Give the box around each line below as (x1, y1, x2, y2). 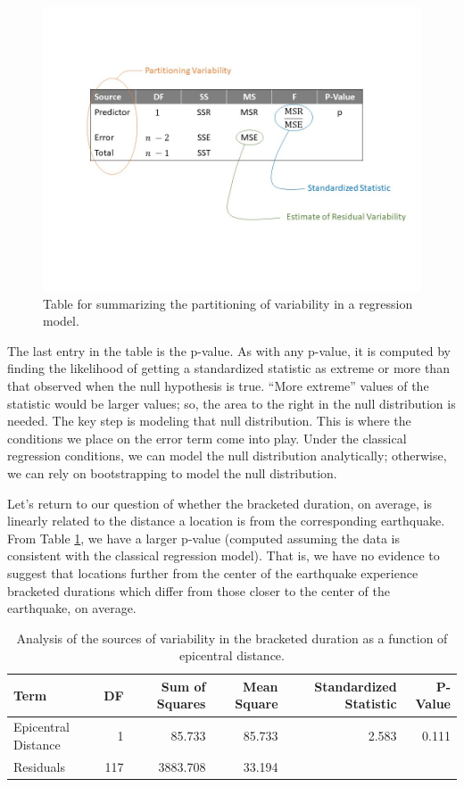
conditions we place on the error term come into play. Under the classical (7, 428, 407, 447)
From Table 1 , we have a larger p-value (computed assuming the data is (7, 528, 400, 547)
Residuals (13, 757, 65, 775)
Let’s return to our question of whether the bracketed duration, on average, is (7, 493, 432, 512)
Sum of (161, 676, 206, 695)
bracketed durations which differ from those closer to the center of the (7, 581, 390, 600)
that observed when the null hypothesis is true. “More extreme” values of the (7, 376, 429, 394)
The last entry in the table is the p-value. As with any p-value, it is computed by (7, 341, 451, 360)
